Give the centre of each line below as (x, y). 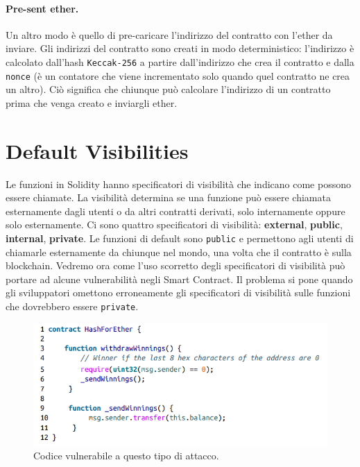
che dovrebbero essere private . (72, 306)
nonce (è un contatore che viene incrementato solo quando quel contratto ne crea (178, 75)
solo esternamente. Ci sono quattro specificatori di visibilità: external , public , (174, 224)
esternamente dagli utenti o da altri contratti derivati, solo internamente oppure (175, 211)
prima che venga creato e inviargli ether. (92, 102)
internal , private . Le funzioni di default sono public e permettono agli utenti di (180, 238)
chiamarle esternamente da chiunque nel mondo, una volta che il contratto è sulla (179, 252)
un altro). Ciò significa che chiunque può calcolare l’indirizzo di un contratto (168, 89)
